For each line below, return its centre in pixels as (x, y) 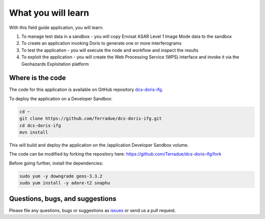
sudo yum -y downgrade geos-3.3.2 (61, 176)
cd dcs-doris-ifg (40, 125)
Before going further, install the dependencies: (56, 163)
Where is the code (38, 78)
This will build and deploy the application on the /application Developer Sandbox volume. (99, 145)
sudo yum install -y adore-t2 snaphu (65, 183)
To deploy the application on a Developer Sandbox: (61, 99)
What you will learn (49, 13)
